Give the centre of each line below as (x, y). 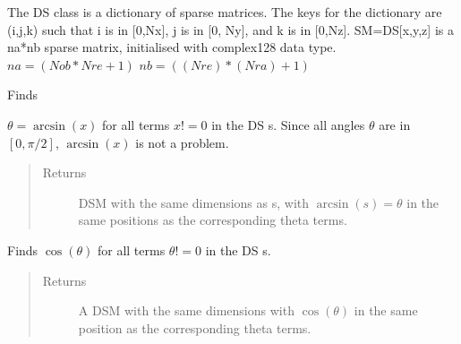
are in (395, 124)
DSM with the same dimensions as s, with (194, 202)
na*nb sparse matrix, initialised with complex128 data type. (172, 47)
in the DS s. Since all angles (288, 124)
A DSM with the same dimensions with (186, 310)
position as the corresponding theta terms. (195, 327)
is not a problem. (182, 142)
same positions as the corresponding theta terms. (213, 220)
